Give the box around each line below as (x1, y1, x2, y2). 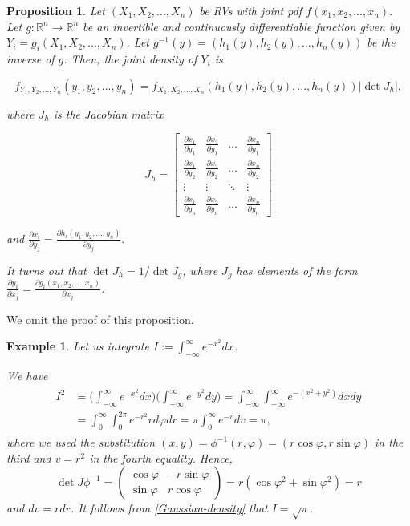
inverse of (6, 50, 55, 67)
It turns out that (6, 261, 87, 278)
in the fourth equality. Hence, (89, 449, 233, 466)
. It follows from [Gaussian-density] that (70, 500, 268, 516)
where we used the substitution (6, 434, 156, 451)
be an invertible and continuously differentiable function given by (83, 18, 400, 34)
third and (6, 449, 51, 466)
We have (6, 366, 48, 383)
